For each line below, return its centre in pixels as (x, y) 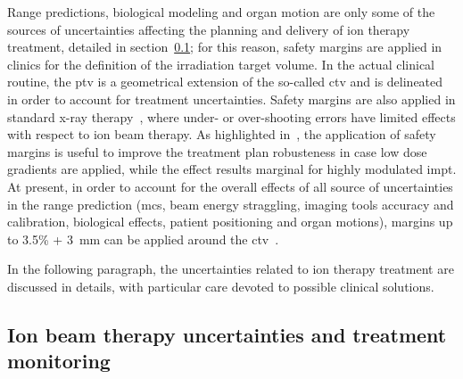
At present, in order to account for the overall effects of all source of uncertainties (230, 186)
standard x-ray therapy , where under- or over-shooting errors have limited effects (231, 116)
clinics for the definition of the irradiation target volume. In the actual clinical (221, 64)
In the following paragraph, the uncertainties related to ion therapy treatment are (231, 269)
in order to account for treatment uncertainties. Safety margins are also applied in (231, 99)
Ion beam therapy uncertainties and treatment (227, 334)
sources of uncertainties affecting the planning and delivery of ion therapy (209, 29)
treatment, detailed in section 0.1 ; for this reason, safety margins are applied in (225, 47)
